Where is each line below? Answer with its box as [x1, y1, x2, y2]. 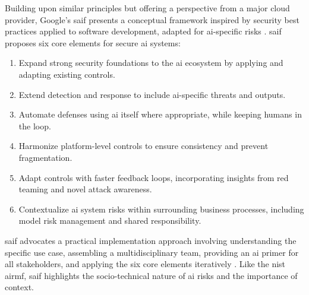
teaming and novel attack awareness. [18, 183, 152, 195]
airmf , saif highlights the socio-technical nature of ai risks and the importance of [5, 269, 298, 281]
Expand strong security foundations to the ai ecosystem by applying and [18, 56, 283, 69]
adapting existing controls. [18, 68, 115, 80]
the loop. [18, 119, 51, 132]
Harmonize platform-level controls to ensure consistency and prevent [18, 139, 269, 152]
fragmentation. [18, 151, 72, 163]
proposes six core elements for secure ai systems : [5, 36, 181, 49]
